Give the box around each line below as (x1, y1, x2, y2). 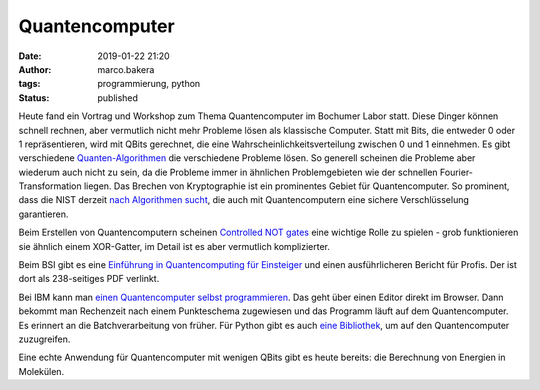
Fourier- (440, 166, 474, 178)
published (97, 91, 139, 104)
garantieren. (18, 208, 69, 220)
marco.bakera (97, 63, 155, 75)
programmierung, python (97, 78, 201, 90)
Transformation (18, 180, 82, 192)
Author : (18, 63, 52, 75)
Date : (18, 50, 42, 62)
